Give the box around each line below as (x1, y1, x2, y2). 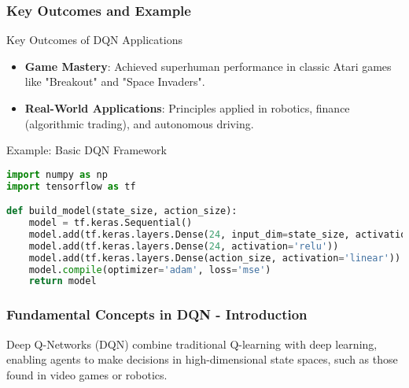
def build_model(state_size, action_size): (6, 205, 238, 217)
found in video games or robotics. (6, 366, 168, 382)
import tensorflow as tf (6, 180, 136, 192)
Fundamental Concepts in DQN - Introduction (6, 305, 308, 324)
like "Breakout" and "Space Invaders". (24, 73, 205, 90)
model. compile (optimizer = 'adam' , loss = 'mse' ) (28, 264, 271, 275)
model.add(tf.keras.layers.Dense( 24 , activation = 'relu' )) (28, 240, 339, 252)
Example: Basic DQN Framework (6, 142, 167, 158)
